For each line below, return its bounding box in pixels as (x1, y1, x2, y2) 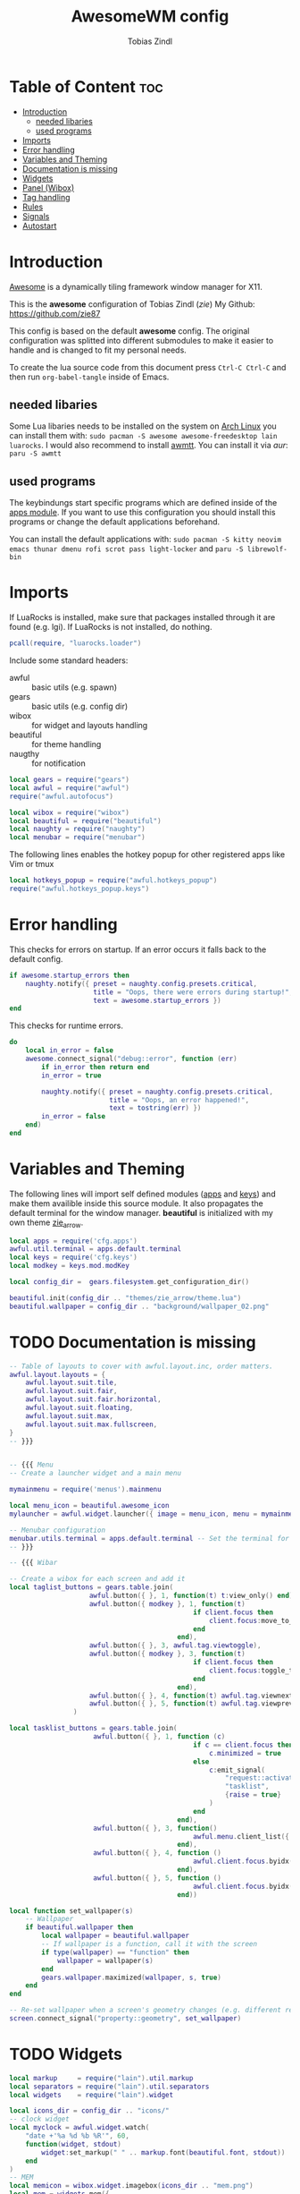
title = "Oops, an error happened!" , (108, 1095, 250, 1104)
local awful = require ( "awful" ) (9, 783, 129, 793)
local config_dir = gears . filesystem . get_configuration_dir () (9, 1278, 250, 1287)
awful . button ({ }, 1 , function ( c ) (93, 1732, 226, 1741)
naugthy (9, 749, 40, 760)
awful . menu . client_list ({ (193, 1832, 290, 1841)
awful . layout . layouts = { (9, 1370, 105, 1379)
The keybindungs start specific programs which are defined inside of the (9, 497, 278, 508)
